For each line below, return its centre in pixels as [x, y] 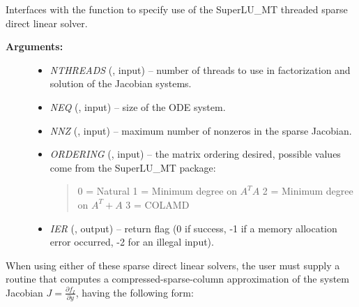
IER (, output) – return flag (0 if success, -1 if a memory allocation [193, 228]
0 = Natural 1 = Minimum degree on [157, 191]
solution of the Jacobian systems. [121, 83]
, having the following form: [135, 292]
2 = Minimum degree [308, 191]
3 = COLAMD [158, 204]
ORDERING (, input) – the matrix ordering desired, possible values [195, 154]
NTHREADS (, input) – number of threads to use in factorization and [200, 69]
